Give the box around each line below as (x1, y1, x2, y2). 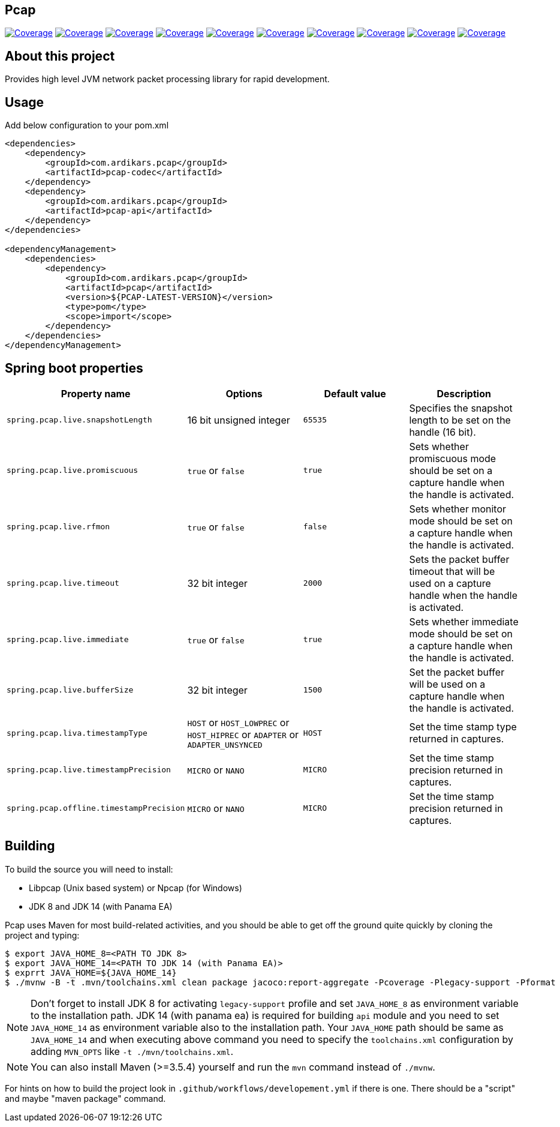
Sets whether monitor (409, 502, 507, 515)
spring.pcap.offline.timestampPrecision (7, 804, 185, 813)
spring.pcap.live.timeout (7, 579, 119, 588)
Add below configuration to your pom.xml (5, 120, 169, 131)
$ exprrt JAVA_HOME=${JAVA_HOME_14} (5, 967, 177, 978)
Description (436, 387, 491, 400)
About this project (5, 48, 115, 64)
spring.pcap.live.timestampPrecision (7, 765, 171, 775)
